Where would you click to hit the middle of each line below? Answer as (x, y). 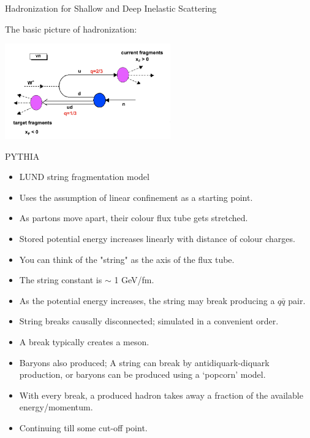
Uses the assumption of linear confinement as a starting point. (136, 197)
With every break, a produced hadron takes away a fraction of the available (161, 395)
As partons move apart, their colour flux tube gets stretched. (134, 218)
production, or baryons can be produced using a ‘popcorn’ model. (142, 374)
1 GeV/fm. (134, 280)
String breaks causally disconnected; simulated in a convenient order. (149, 321)
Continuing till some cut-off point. (83, 428)
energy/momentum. (56, 407)
